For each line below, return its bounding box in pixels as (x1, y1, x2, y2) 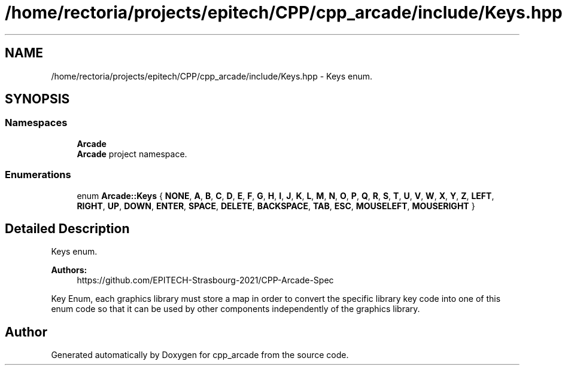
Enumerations (5, 169, 71, 181)
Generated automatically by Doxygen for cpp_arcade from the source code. (51, 350, 349, 360)
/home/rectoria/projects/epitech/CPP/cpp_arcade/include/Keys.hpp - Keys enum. (51, 71, 372, 81)
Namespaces (5, 117, 68, 129)
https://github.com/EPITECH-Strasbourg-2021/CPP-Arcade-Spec (77, 275, 334, 286)
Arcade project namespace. (77, 148, 187, 159)
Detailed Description (5, 221, 130, 236)
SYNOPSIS (5, 91, 70, 107)
